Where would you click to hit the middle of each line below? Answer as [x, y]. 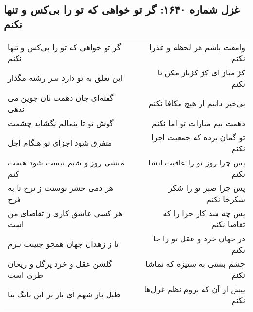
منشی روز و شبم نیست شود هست [66, 162]
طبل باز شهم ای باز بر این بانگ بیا [64, 294]
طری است [26, 275]
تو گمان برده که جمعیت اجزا [198, 137]
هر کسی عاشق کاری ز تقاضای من [65, 213]
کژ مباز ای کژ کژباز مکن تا [201, 72]
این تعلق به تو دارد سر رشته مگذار [65, 78]
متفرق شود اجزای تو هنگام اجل [60, 143]
